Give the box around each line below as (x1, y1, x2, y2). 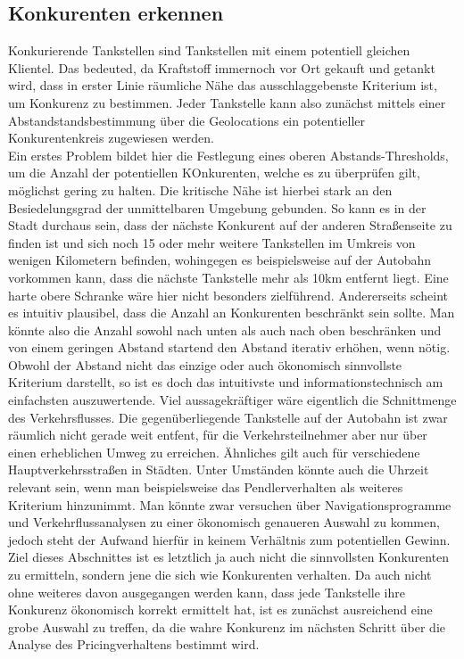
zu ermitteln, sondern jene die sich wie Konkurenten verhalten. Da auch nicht (8, 565, 432, 584)
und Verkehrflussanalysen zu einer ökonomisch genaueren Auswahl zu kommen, (8, 513, 440, 531)
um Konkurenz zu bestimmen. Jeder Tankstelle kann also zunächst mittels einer (8, 93, 446, 111)
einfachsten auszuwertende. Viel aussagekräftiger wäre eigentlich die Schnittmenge (8, 391, 457, 409)
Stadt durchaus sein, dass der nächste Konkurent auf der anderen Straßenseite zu (8, 216, 452, 235)
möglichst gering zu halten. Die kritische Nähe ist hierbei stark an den (8, 180, 393, 199)
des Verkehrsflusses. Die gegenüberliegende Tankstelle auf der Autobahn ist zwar (8, 408, 448, 426)
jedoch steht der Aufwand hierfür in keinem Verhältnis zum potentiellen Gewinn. (8, 530, 451, 548)
